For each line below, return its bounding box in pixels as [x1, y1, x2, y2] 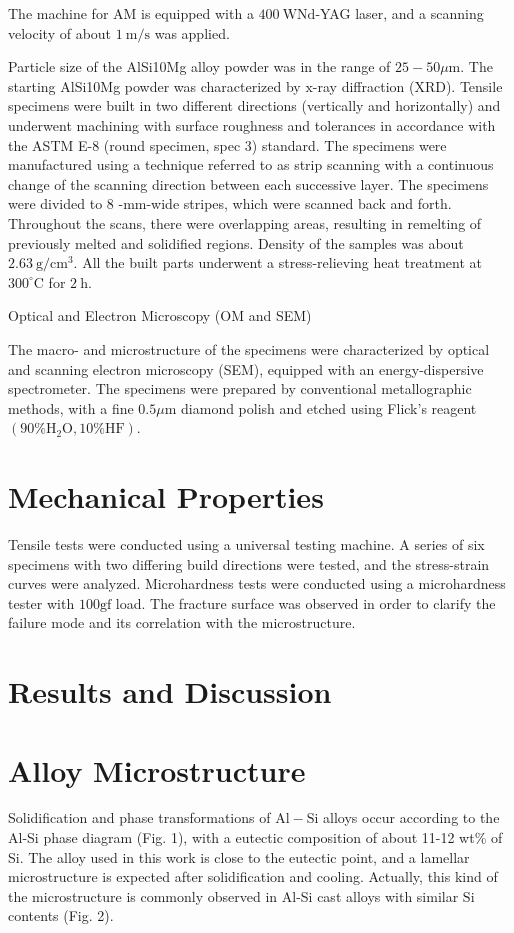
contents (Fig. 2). [8, 905, 114, 926]
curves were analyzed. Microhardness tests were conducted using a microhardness [8, 573, 506, 594]
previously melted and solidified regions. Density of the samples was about [8, 232, 464, 253]
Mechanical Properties [8, 476, 324, 517]
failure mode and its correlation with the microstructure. [8, 612, 356, 633]
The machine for [8, 3, 109, 23]
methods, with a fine [8, 397, 134, 418]
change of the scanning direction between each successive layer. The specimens [8, 173, 489, 194]
